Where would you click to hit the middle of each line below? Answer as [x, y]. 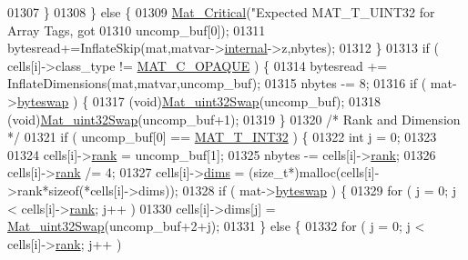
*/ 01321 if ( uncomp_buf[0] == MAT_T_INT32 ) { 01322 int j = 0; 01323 [222, 137]
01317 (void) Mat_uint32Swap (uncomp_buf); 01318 [237, 100]
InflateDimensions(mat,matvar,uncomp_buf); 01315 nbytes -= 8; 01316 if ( [217, 83]
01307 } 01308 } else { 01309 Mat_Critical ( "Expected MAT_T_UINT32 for [221, 12]
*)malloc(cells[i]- [334, 172]
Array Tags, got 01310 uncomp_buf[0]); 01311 [137, 30]
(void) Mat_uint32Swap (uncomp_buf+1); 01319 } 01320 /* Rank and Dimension [234, 119]
